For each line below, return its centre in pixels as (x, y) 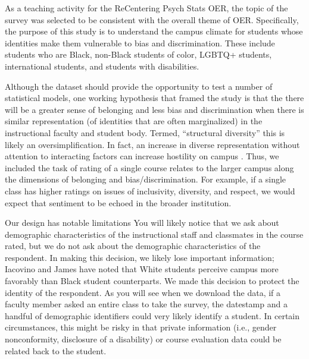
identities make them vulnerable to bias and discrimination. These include (140, 42)
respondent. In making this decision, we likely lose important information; (140, 257)
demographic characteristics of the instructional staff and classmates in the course (154, 234)
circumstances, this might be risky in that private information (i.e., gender (141, 327)
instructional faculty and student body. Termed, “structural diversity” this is (145, 132)
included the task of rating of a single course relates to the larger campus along (149, 167)
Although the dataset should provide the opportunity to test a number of (139, 86)
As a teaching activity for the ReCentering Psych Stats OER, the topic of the (146, 8)
